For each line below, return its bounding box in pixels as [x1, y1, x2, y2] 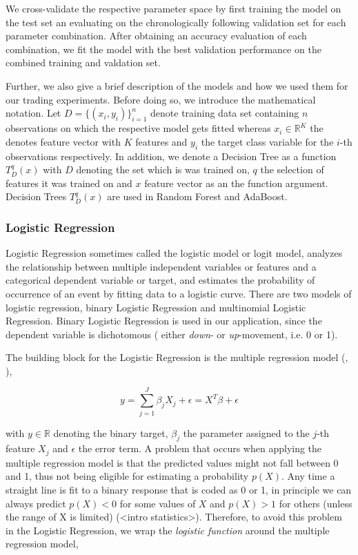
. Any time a [281, 469, 335, 483]
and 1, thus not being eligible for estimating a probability [6, 469, 249, 483]
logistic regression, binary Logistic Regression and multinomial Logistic [6, 300, 306, 314]
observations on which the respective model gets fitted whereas [6, 121, 271, 135]
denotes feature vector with [6, 134, 121, 148]
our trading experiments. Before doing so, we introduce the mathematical [6, 92, 316, 106]
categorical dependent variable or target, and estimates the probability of [6, 273, 315, 287]
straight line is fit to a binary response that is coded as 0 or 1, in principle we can [6, 483, 352, 497]
